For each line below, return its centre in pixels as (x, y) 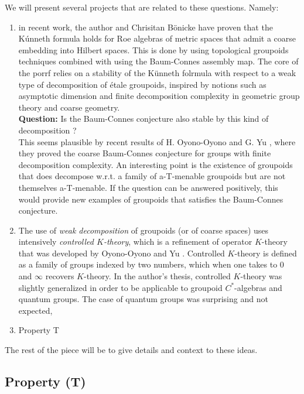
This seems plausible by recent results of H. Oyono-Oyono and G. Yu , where (157, 141)
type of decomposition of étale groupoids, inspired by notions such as (142, 84)
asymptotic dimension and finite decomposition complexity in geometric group (159, 96)
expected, (35, 310)
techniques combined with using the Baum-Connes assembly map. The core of (158, 61)
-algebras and (258, 287)
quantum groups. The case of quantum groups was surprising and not (143, 299)
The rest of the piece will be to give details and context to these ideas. (131, 350)
